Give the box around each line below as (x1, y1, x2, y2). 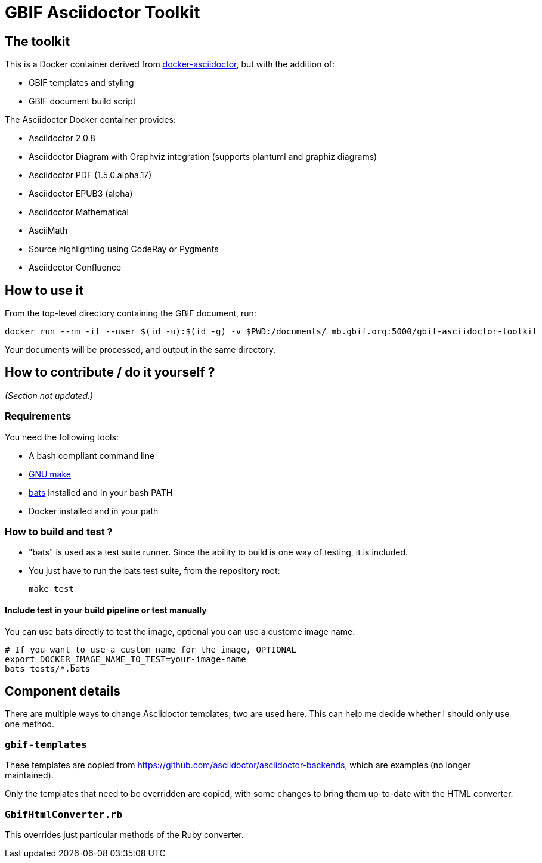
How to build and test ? (5, 525, 113, 538)
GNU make (29, 468, 72, 479)
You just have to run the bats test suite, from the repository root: (29, 566, 280, 576)
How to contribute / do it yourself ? (5, 365, 215, 380)
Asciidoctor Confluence (29, 262, 122, 273)
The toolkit (5, 33, 70, 49)
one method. (5, 719, 55, 729)
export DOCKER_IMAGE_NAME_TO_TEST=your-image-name (5, 654, 246, 664)
